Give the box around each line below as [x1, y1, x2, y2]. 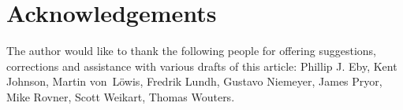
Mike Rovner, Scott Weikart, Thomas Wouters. [6, 88, 235, 104]
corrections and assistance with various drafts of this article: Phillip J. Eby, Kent [6, 57, 397, 74]
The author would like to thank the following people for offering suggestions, [6, 42, 376, 59]
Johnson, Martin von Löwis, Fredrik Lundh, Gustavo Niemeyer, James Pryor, [6, 73, 382, 90]
